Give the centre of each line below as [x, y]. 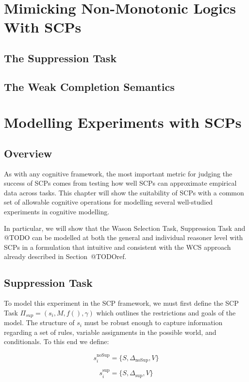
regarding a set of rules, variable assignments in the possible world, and [110, 332]
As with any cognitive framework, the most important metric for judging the [118, 173]
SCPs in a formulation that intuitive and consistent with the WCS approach [117, 247]
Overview [28, 153]
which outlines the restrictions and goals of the [166, 312]
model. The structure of [39, 322]
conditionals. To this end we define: [57, 341]
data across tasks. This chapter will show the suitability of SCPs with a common [124, 192]
